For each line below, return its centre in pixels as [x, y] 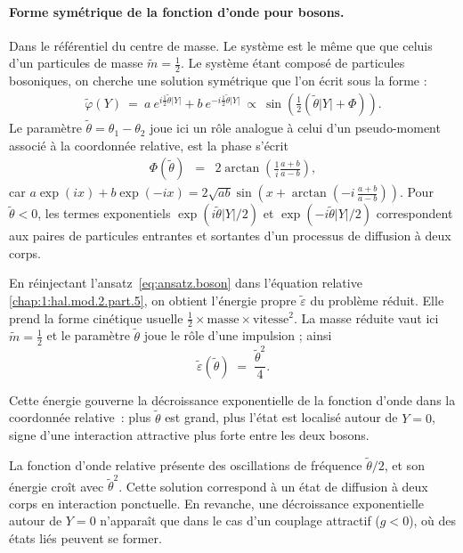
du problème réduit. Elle [377, 301]
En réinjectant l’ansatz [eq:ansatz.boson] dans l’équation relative [186, 283]
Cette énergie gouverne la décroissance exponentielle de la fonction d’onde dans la [232, 399]
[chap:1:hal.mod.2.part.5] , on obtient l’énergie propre [153, 301]
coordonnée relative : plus [80, 417]
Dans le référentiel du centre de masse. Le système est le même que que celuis [221, 45]
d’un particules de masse [76, 63]
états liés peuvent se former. [85, 538]
